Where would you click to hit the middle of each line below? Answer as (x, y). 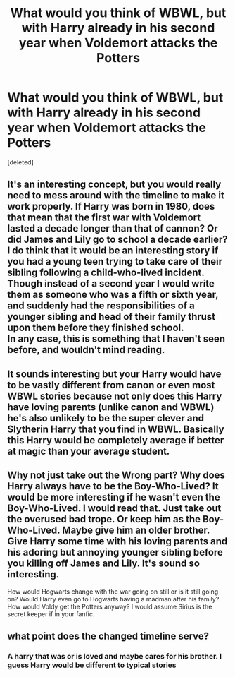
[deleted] (20, 162)
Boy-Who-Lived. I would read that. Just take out (114, 509)
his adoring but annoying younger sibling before (115, 552)
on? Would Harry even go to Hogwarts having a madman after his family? (113, 599)
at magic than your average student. (89, 451)
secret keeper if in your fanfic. (51, 614)
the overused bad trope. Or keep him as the (104, 519)
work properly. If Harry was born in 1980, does (111, 206)
